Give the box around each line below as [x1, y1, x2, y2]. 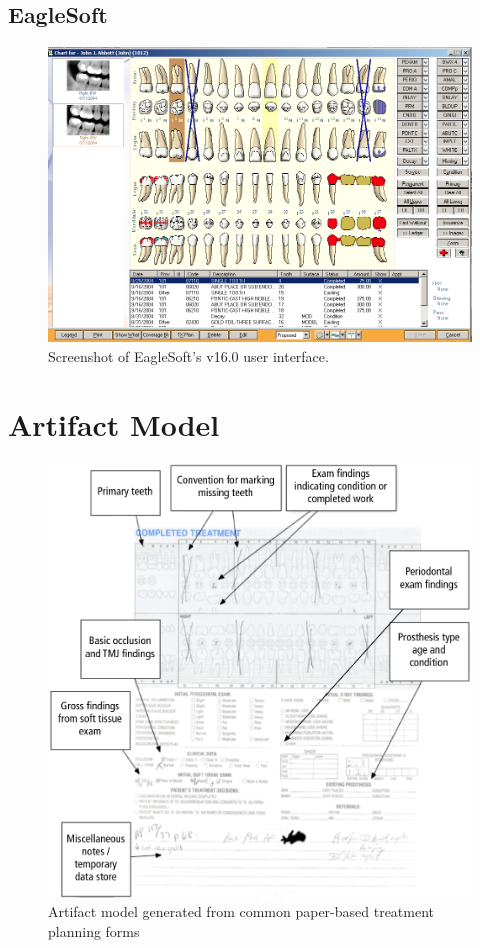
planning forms [48, 920, 140, 941]
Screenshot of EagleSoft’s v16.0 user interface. [48, 345, 329, 366]
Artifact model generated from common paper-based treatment [48, 901, 435, 922]
